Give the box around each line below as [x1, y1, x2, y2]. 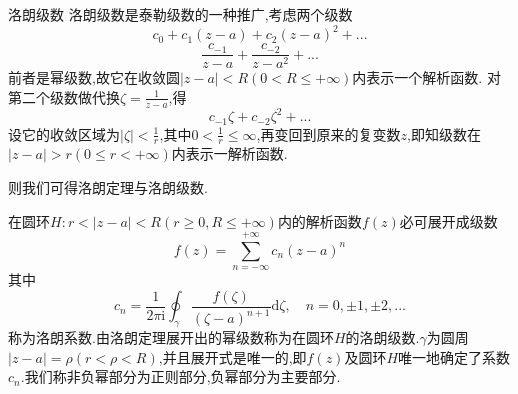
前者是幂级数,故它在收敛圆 [8, 67, 180, 88]
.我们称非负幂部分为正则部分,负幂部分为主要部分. [20, 366, 341, 387]
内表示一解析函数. [171, 143, 288, 164]
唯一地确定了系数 [398, 346, 511, 367]
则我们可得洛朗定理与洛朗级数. [8, 176, 208, 197]
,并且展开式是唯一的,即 [158, 346, 307, 367]
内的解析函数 [277, 210, 362, 231]
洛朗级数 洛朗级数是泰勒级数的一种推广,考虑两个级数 [8, 4, 353, 24]
